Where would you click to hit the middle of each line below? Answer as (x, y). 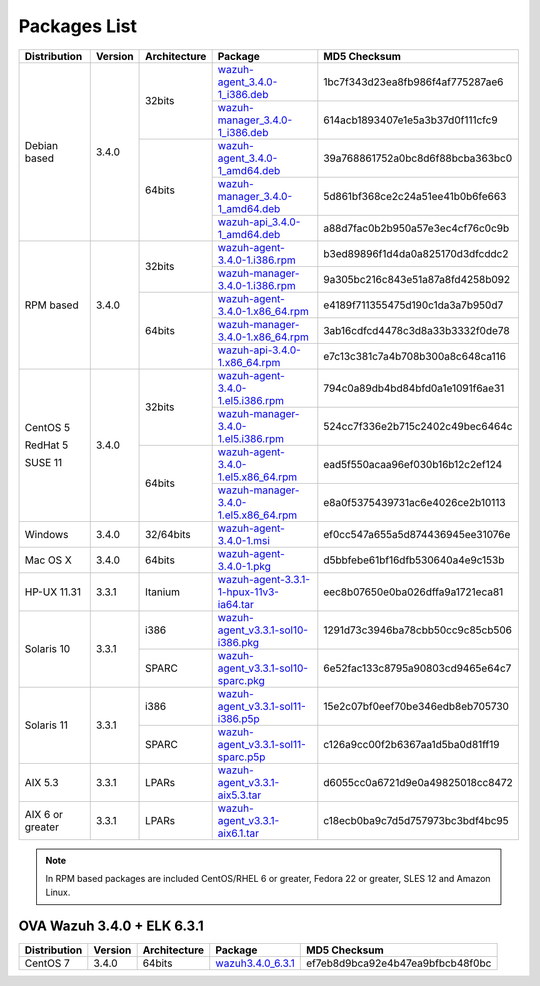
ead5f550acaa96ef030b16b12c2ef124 (413, 464)
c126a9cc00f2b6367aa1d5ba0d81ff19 (411, 744)
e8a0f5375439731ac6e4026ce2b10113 (414, 502)
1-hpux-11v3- (248, 592)
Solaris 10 (47, 649)
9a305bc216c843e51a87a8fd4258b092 (416, 279)
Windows (46, 534)
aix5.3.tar (239, 795)
